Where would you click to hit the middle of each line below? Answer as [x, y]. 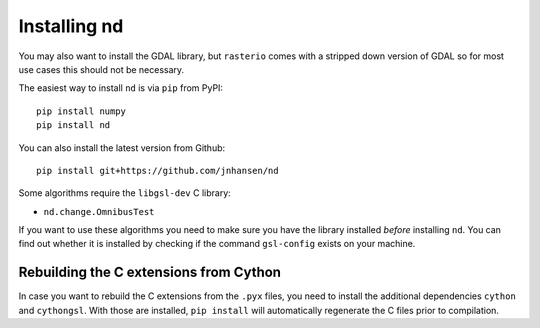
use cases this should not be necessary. [101, 69]
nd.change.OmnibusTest [99, 211]
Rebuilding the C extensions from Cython [150, 272]
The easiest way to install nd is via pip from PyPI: [121, 88]
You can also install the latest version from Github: [122, 147]
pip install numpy [81, 111]
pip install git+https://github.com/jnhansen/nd [157, 170]
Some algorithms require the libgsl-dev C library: [125, 193]
